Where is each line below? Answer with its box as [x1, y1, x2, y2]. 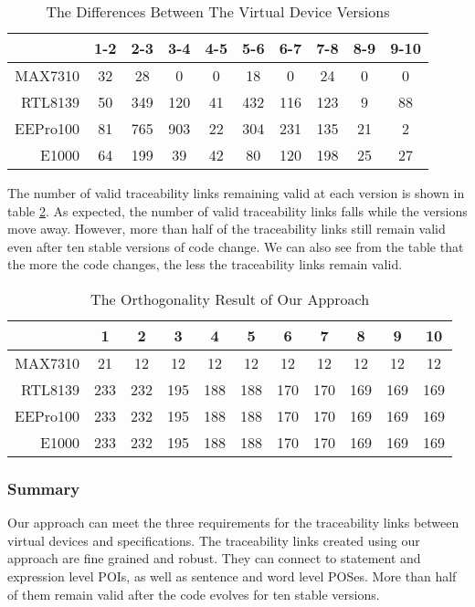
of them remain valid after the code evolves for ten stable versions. [7, 584, 380, 603]
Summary [7, 476, 80, 499]
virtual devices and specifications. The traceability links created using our [7, 530, 420, 549]
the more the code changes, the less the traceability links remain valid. [7, 255, 403, 274]
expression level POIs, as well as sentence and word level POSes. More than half [7, 566, 457, 585]
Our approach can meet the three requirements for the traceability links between [7, 513, 459, 532]
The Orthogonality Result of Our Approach [90, 288, 370, 309]
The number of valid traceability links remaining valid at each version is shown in [7, 183, 465, 202]
